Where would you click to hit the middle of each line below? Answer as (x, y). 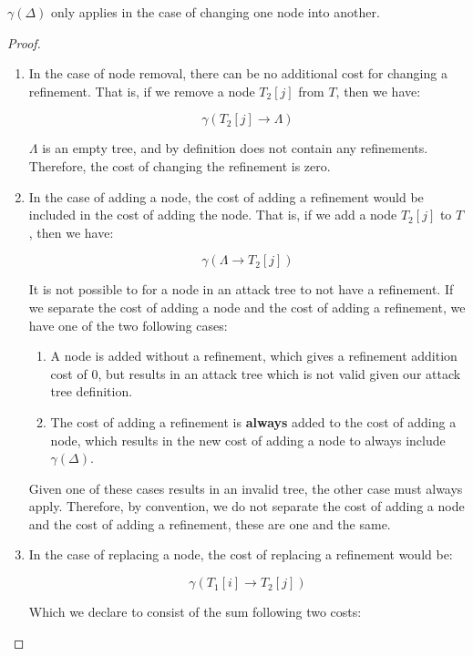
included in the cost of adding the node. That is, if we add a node (213, 215)
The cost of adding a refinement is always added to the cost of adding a (253, 421)
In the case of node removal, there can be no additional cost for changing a (238, 73)
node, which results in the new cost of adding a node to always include (248, 440)
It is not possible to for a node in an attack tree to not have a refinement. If (241, 289)
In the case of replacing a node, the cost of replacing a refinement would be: (241, 554)
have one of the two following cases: (128, 325)
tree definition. (92, 391)
